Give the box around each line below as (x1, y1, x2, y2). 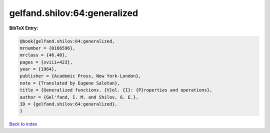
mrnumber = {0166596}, (19, 45, 75, 51)
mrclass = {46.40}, (19, 52, 67, 58)
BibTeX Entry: (9, 25, 38, 31)
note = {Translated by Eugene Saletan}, (19, 80, 120, 86)
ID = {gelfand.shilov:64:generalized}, (19, 101, 117, 107)
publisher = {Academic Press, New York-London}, (19, 73, 141, 79)
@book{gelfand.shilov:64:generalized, (19, 38, 115, 44)
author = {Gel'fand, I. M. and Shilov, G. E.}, (19, 94, 138, 100)
